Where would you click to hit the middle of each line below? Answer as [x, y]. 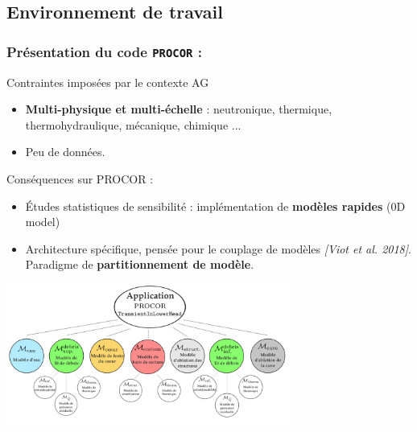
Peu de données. [65, 152]
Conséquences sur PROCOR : [80, 178]
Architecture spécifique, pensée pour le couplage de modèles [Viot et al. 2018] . [218, 248]
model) [43, 222]
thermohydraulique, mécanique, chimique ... [133, 124]
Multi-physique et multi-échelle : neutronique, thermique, [179, 109]
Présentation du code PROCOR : [104, 51]
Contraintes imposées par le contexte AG [108, 82]
